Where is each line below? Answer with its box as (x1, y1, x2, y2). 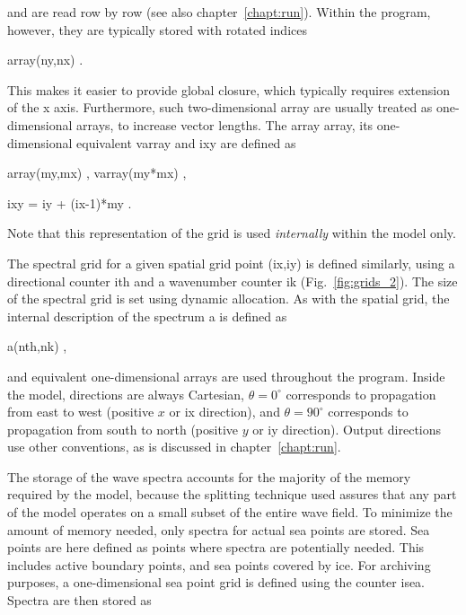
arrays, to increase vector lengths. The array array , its (76, 115, 374, 134)
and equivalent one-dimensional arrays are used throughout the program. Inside (7, 366, 445, 385)
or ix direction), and (169, 402, 280, 421)
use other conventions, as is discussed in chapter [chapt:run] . (7, 437, 341, 456)
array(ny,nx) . (7, 50, 84, 69)
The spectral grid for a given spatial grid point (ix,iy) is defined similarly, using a (7, 253, 455, 272)
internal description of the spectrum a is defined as (7, 306, 287, 325)
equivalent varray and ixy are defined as (76, 133, 296, 152)
